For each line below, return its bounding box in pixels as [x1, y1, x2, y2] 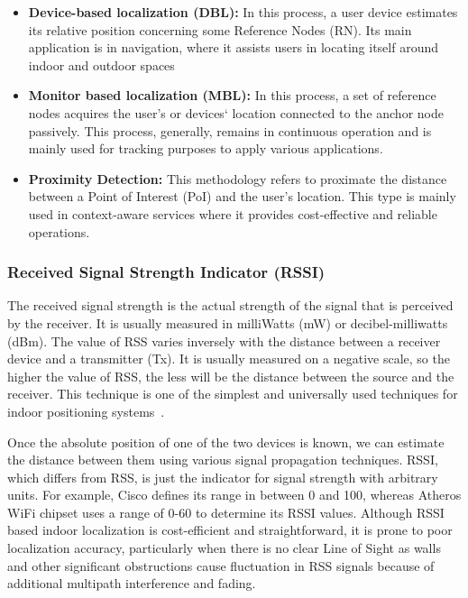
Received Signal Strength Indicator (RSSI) [7, 261, 326, 283]
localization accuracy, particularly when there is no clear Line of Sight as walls [7, 538, 441, 557]
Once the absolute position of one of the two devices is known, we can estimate [7, 432, 445, 451]
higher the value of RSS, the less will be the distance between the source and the [7, 366, 454, 385]
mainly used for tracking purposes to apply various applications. [28, 139, 383, 158]
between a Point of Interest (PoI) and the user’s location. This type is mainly [28, 187, 456, 206]
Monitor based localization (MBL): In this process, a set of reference [28, 86, 436, 105]
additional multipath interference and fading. [7, 574, 256, 593]
